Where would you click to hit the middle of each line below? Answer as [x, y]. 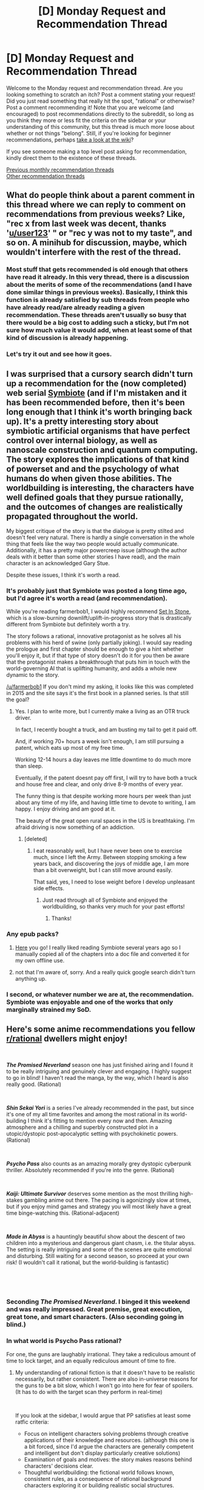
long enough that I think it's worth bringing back [99, 412]
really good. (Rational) [34, 1084]
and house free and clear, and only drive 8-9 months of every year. [99, 784]
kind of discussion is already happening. [67, 338]
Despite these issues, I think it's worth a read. [63, 575]
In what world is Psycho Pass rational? [64, 1341]
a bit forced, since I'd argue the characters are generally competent [109, 1446]
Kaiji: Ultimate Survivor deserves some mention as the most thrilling [93, 1194]
